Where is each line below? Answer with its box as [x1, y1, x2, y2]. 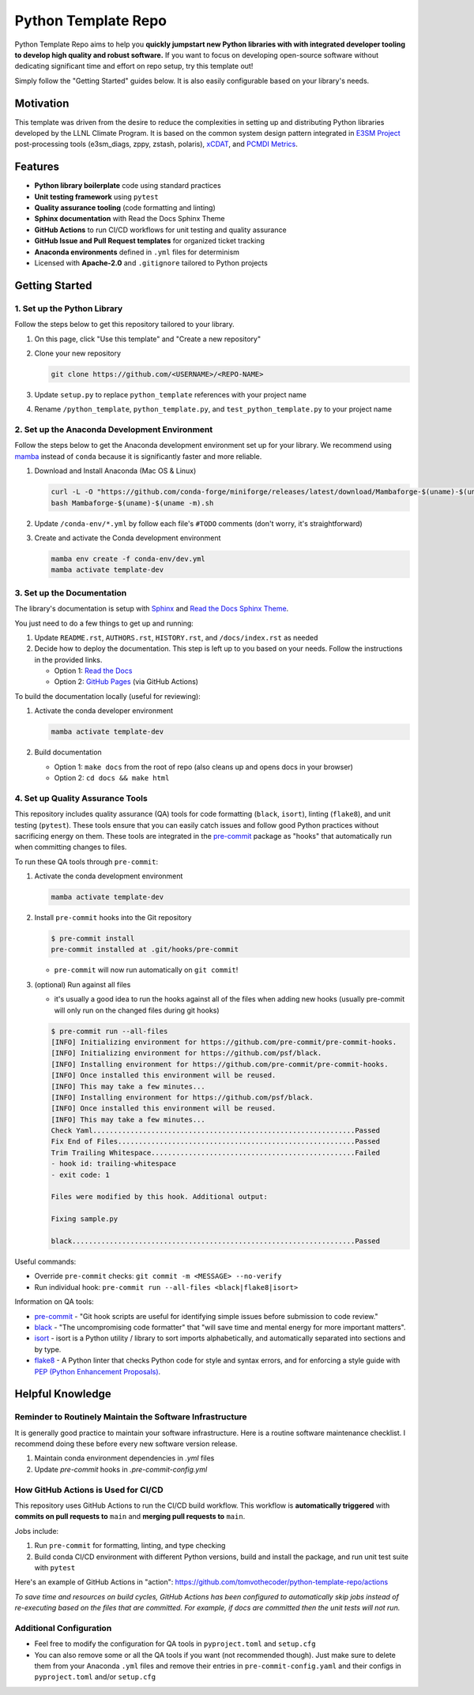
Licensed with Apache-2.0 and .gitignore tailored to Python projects [34, 258, 268, 268]
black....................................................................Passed [51, 1237, 381, 1246]
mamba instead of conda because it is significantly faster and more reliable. [14, 451, 262, 461]
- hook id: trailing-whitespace [51, 1159, 177, 1168]
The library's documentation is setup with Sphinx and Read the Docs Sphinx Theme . [14, 604, 289, 614]
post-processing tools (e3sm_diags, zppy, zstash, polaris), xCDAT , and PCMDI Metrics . [14, 139, 298, 149]
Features [14, 160, 59, 174]
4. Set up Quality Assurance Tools [14, 792, 148, 803]
